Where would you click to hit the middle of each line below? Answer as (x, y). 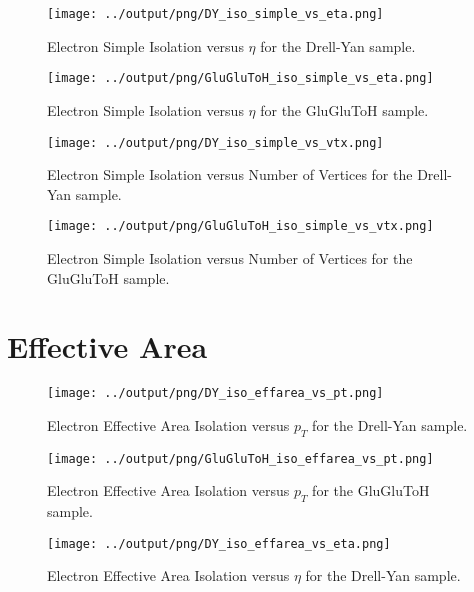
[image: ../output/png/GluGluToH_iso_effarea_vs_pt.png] (240, 458)
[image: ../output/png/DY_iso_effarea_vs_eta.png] (219, 543)
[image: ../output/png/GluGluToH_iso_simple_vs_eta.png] (240, 78)
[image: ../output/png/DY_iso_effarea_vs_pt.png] (215, 393)
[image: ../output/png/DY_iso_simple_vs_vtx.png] (215, 142)
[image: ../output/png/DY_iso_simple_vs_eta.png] (215, 14)
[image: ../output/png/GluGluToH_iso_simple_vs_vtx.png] (240, 226)
